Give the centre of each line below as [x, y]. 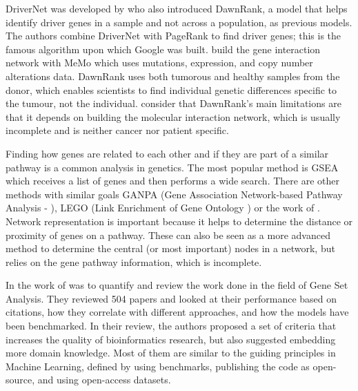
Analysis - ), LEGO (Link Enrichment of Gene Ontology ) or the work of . [163, 208]
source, [20, 380]
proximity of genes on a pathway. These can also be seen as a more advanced [168, 235]
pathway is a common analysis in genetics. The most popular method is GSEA [172, 167]
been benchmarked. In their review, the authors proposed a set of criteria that [171, 326]
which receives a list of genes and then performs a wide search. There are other [172, 181]
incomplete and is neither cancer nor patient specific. [117, 130]
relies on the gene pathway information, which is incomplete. [134, 261]
